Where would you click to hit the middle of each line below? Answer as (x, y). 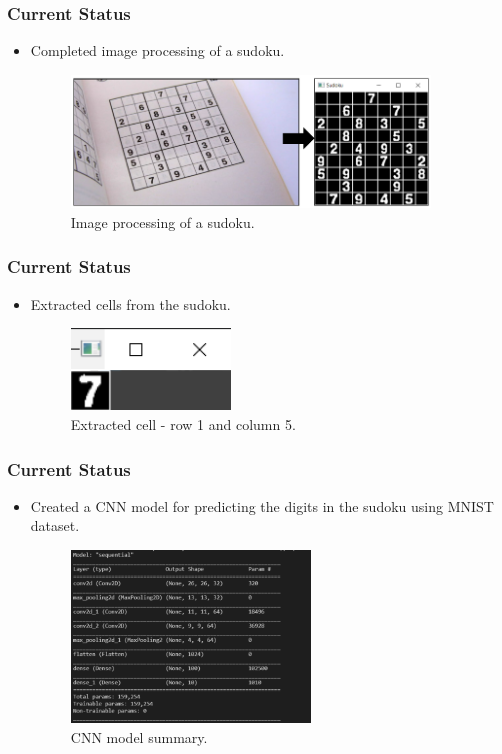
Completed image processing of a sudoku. (157, 50)
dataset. (55, 525)
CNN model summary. (139, 737)
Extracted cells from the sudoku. (130, 303)
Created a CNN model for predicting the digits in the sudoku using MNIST (262, 505)
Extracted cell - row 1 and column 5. (183, 424)
